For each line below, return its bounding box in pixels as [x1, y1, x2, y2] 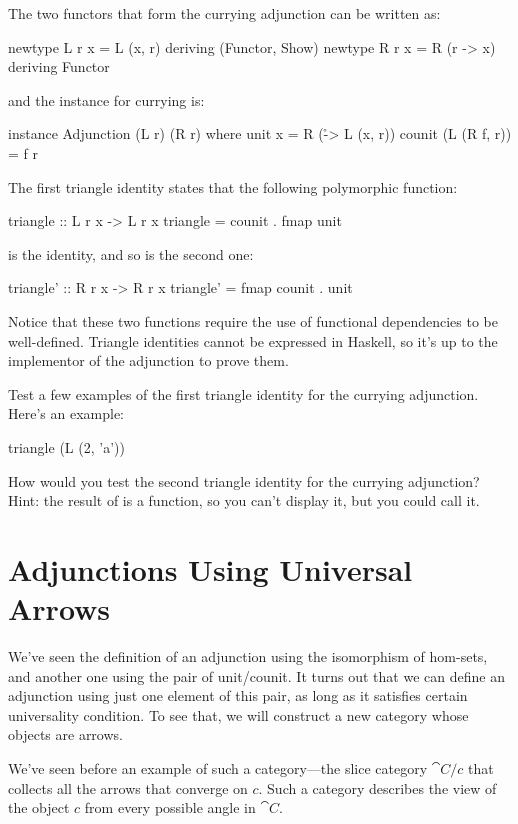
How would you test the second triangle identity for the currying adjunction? [8, 470, 480, 491]
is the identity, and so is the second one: [8, 243, 254, 264]
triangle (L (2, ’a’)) [8, 436, 125, 457]
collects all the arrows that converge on [8, 777, 248, 798]
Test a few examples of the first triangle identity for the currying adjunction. [8, 383, 479, 404]
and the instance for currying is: [8, 89, 205, 110]
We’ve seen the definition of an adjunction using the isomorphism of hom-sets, [8, 646, 488, 666]
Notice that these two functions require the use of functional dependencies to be [8, 310, 498, 331]
